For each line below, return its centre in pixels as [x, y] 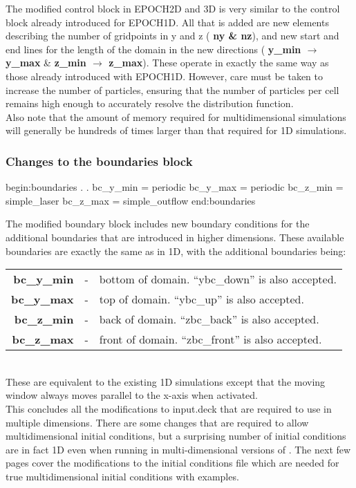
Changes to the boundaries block [99, 161]
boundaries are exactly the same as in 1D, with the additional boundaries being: [176, 251]
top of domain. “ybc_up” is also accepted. [202, 299]
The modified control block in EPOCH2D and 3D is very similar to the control [173, 8]
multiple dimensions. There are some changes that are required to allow [157, 422]
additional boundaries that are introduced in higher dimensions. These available [175, 237]
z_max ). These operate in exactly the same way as [219, 63]
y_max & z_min [46, 63]
